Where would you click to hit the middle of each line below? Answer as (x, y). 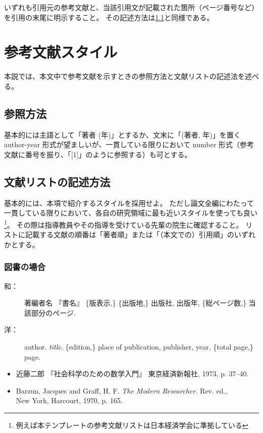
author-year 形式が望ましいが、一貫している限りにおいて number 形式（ (122, 144)
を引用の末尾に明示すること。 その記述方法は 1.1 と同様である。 (109, 17)
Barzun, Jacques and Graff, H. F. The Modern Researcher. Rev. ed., (122, 390)
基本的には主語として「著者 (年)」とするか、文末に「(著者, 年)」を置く (122, 134)
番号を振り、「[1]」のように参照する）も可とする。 (108, 154)
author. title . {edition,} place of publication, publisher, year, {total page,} (139, 346)
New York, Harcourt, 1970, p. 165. (69, 400)
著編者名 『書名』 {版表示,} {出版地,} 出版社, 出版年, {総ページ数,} (136, 303)
